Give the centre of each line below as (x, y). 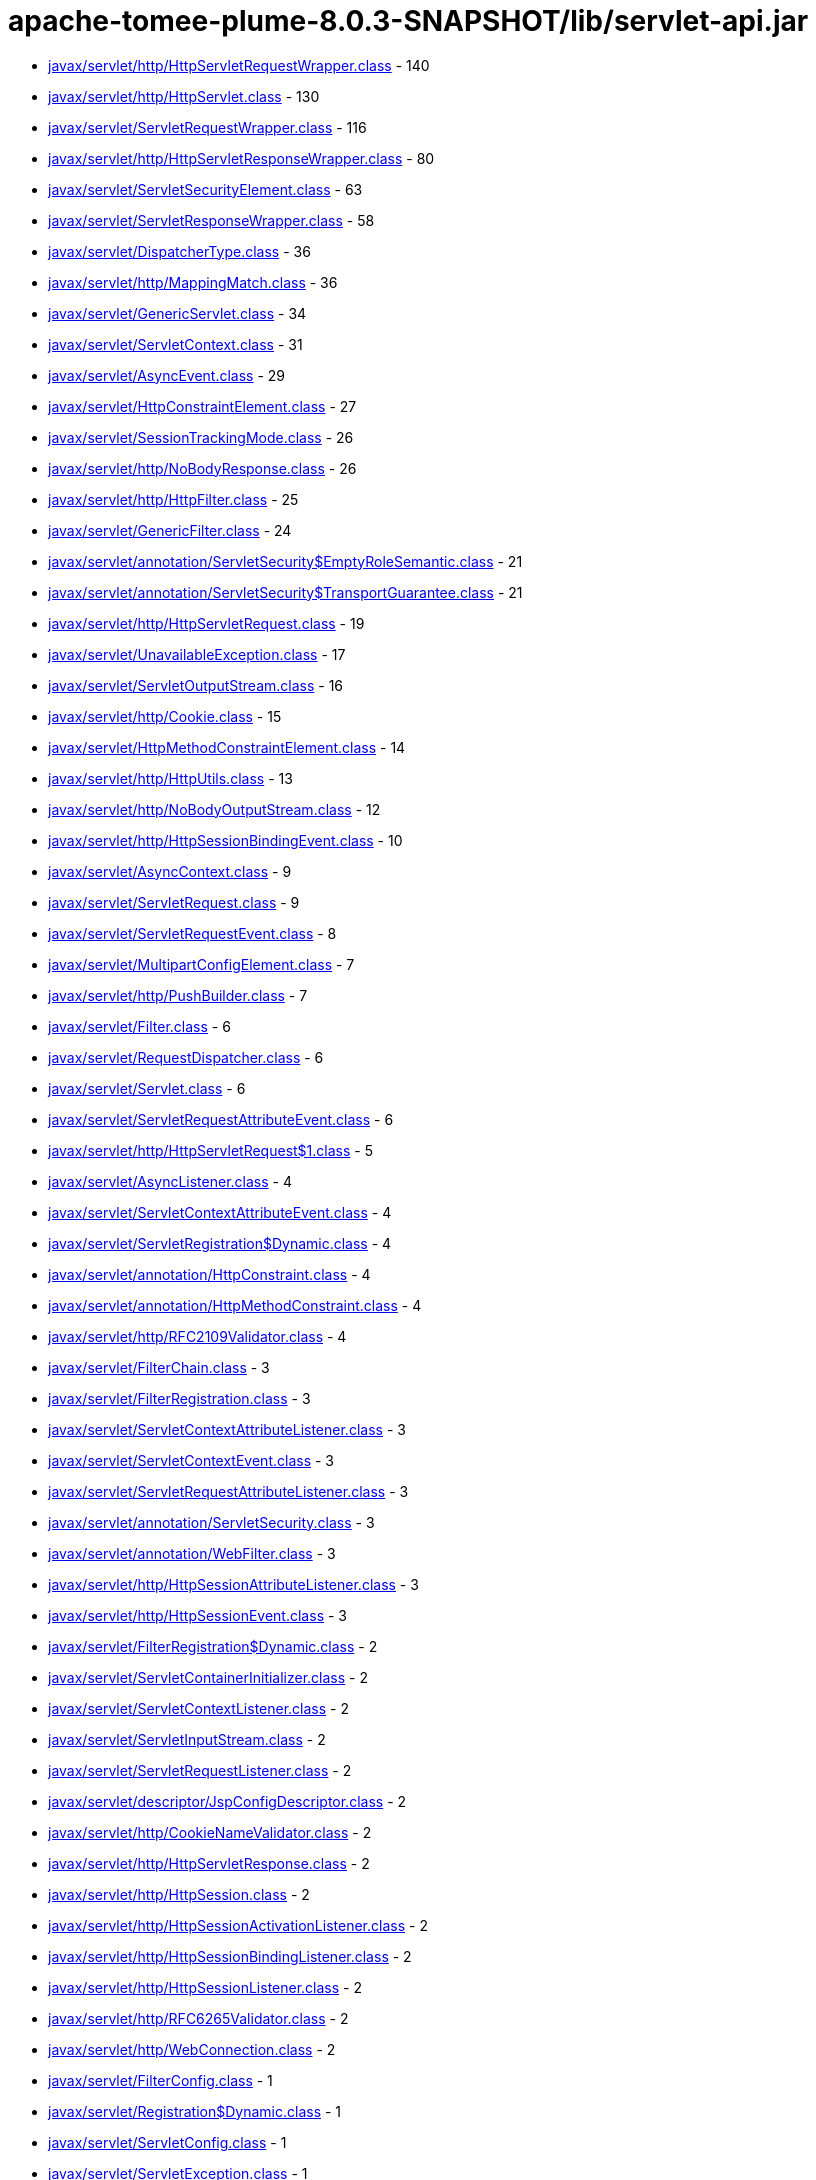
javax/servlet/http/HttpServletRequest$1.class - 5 (210, 1150)
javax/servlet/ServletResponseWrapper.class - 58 (211, 220)
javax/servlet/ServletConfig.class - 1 (167, 2142)
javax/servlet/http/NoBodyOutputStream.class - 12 (214, 809)
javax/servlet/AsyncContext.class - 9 (170, 871)
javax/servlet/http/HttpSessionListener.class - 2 (205, 1987)
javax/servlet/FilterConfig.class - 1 (160, 2080)
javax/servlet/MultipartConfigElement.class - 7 (201, 964)
